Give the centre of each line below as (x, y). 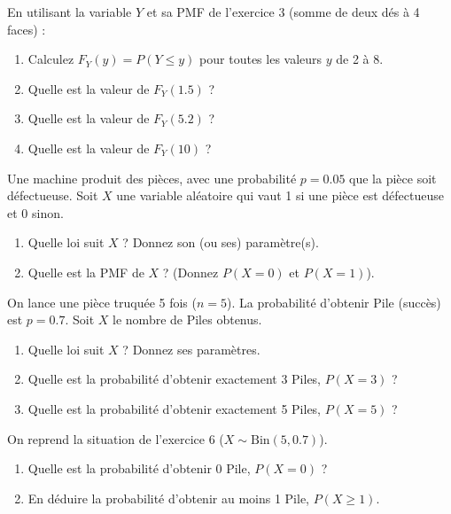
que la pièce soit (393, 178)
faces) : (27, 29)
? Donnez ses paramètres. (191, 349)
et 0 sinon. (35, 212)
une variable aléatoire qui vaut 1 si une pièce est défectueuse (280, 195)
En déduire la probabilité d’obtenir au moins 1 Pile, (168, 498)
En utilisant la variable (70, 12)
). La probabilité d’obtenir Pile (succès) (334, 302)
